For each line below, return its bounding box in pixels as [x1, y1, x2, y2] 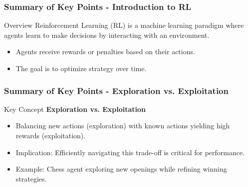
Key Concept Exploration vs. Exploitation [4, 103, 146, 114]
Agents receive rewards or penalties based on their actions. [15, 46, 195, 57]
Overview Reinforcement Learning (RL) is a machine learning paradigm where [4, 20, 244, 30]
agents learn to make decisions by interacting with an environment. [4, 29, 210, 40]
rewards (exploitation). [15, 130, 86, 140]
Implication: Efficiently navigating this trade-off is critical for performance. [15, 147, 245, 157]
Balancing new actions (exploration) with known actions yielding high [15, 120, 230, 131]
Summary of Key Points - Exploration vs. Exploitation [4, 84, 229, 96]
